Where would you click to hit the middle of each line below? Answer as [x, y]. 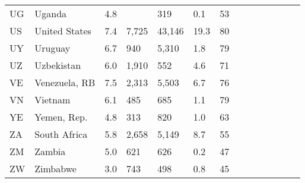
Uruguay [53, 48]
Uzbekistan [58, 65]
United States [63, 31]
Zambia [50, 151]
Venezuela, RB [65, 82]
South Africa [61, 134]
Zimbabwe [55, 168]
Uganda [51, 13]
